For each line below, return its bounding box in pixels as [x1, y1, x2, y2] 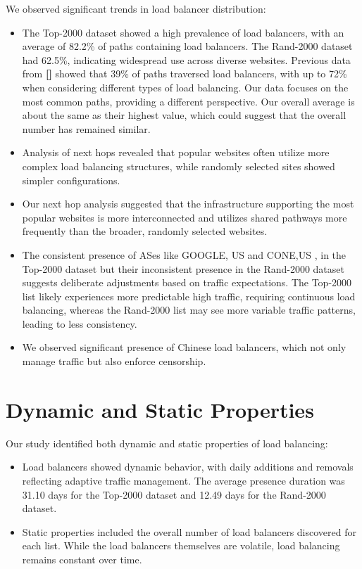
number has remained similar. [22, 121, 151, 136]
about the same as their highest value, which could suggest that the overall [22, 108, 347, 122]
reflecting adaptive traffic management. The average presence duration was [22, 473, 345, 487]
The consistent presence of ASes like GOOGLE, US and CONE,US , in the [22, 247, 347, 262]
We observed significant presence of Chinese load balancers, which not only [22, 340, 347, 354]
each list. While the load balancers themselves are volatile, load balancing [22, 538, 340, 553]
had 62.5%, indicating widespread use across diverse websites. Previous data [22, 52, 351, 67]
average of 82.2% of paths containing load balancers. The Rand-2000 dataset [22, 39, 353, 53]
